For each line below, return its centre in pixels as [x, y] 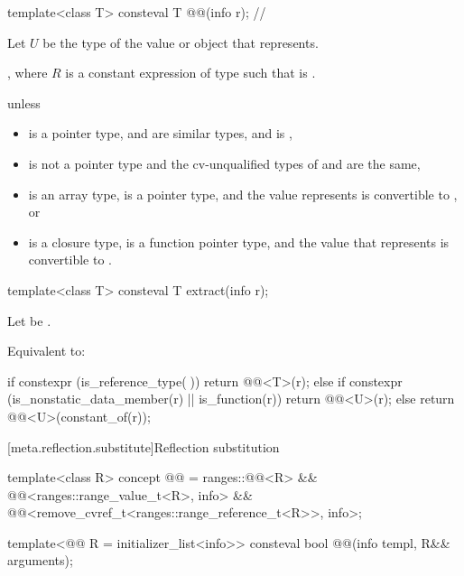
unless [24, 102]
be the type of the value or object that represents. [181, 42]
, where [28, 73]
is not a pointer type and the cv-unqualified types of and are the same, [224, 163]
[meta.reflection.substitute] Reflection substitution [144, 446]
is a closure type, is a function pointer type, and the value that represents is [239, 242]
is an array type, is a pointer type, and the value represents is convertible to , [243, 194]
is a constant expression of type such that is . [190, 73]
